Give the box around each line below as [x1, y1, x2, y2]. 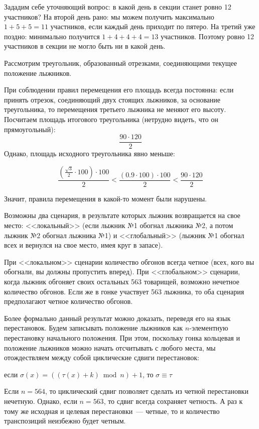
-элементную [189, 323, 228, 333]
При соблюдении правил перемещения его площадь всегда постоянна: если [4, 84, 234, 95]
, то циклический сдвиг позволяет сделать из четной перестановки [45, 386, 248, 396]
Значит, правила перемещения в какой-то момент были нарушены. [4, 193, 207, 203]
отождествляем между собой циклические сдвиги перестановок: [4, 352, 199, 363]
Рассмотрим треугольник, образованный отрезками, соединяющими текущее [4, 57, 237, 68]
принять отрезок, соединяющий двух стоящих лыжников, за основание [4, 94, 220, 104]
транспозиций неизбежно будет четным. [4, 415, 126, 426]
